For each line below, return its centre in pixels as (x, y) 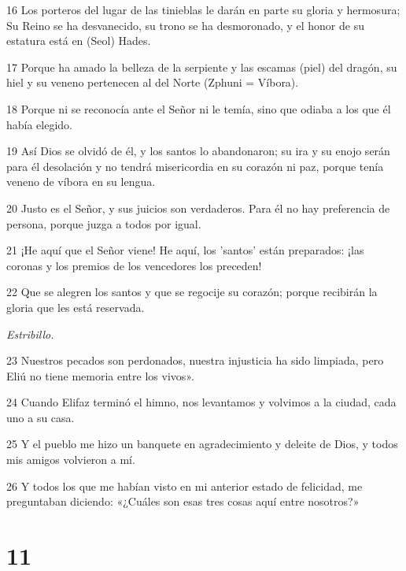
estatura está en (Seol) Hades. (79, 41)
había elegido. (40, 124)
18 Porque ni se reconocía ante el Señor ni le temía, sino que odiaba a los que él (199, 108)
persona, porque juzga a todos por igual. (104, 223)
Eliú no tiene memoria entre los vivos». (100, 375)
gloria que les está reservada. (76, 307)
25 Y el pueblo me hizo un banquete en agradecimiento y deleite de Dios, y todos (202, 444)
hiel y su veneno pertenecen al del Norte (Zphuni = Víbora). (153, 82)
